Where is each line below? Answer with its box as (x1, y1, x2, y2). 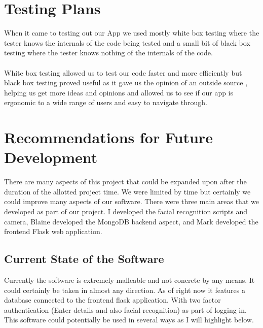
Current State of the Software (4, 251, 164, 267)
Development (4, 147, 98, 168)
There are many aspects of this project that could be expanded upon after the (4, 176, 247, 187)
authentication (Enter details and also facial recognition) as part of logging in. (4, 304, 247, 315)
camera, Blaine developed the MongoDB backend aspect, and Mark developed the (4, 216, 258, 226)
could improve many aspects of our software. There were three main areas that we (4, 196, 259, 207)
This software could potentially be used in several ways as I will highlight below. (4, 314, 254, 325)
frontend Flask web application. (4, 226, 102, 237)
